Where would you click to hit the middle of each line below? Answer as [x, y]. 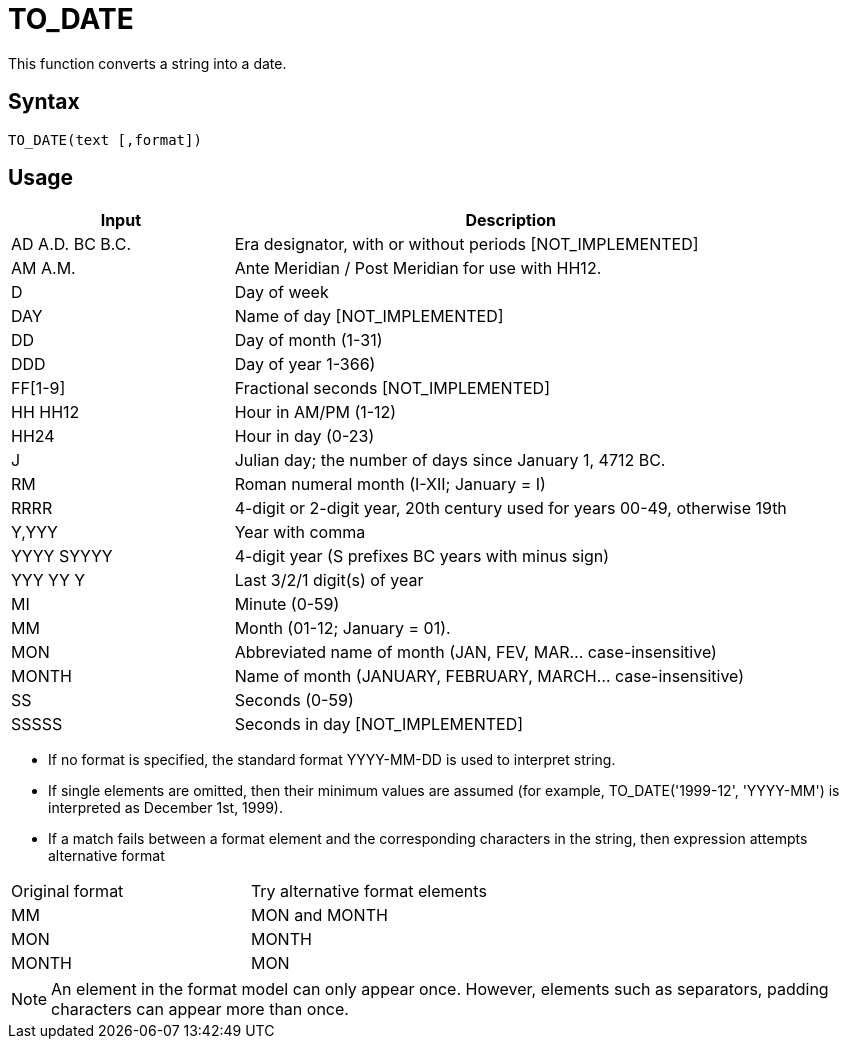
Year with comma [300, 532]
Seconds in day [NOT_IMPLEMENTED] [379, 724]
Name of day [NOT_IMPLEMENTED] [369, 316]
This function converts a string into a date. [147, 63]
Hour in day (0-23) [304, 436]
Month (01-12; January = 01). [342, 628]
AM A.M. [43, 268]
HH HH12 [45, 412]
